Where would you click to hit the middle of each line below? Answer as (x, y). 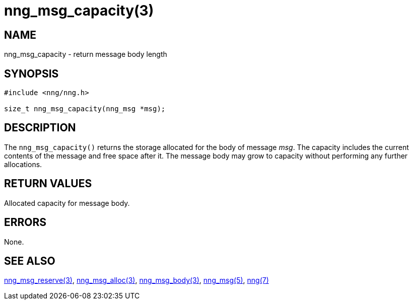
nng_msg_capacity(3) (79, 11)
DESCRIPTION (40, 128)
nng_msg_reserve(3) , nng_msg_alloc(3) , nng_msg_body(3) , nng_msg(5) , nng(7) (136, 280)
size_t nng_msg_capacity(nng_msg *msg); (85, 109)
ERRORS (25, 222)
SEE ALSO (30, 261)
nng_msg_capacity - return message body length (86, 54)
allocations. (23, 164)
